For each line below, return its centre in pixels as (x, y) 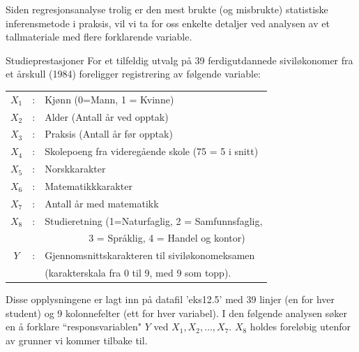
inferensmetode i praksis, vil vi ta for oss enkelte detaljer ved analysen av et (168, 23)
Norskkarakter (75, 169)
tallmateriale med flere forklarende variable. (99, 37)
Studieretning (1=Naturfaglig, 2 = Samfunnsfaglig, (154, 220)
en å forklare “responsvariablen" (74, 327)
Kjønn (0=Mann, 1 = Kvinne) (109, 99)
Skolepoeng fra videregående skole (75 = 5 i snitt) (152, 151)
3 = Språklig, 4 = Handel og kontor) (167, 238)
